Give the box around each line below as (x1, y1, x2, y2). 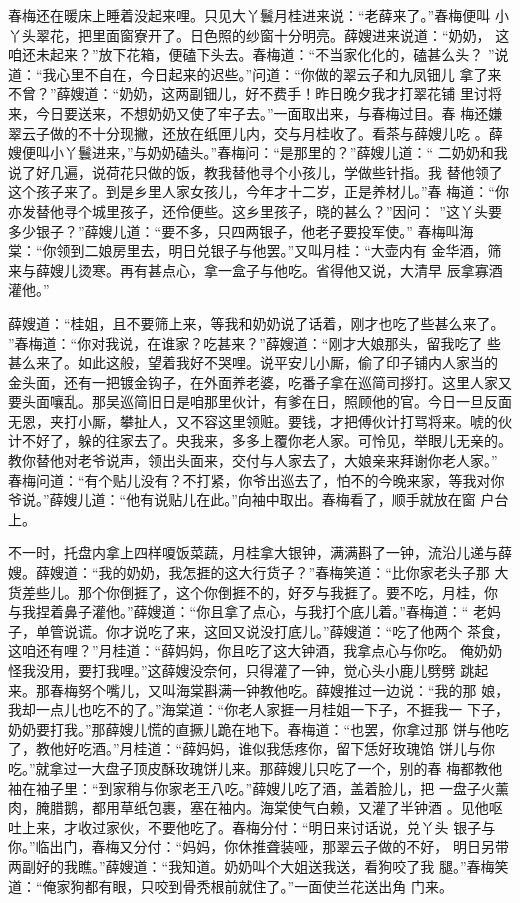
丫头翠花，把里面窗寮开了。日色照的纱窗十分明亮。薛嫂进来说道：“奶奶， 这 (8, 24, 510, 45)
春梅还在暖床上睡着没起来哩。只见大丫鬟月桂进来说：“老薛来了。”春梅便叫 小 (8, 5, 509, 25)
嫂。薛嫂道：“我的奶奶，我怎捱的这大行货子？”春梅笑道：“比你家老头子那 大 (8, 562, 509, 583)
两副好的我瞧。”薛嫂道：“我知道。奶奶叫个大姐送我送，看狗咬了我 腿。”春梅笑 (8, 855, 509, 876)
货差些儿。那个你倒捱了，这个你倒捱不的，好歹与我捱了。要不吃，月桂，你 (8, 581, 498, 602)
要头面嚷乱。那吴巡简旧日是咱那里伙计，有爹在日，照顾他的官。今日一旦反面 (8, 391, 512, 412)
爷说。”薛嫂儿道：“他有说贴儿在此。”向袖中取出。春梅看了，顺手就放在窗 (8, 489, 476, 510)
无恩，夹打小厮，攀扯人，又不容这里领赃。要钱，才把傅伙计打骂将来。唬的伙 (8, 410, 512, 431)
